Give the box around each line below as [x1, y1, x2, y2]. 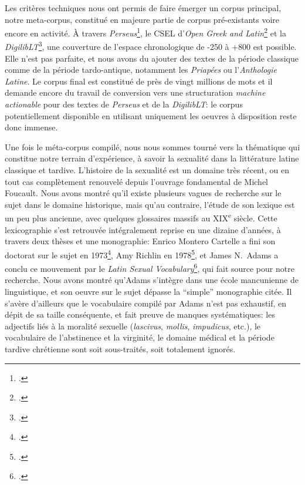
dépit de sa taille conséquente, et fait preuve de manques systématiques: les [5, 308, 275, 321]
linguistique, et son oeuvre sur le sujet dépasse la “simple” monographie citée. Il [5, 285, 292, 297]
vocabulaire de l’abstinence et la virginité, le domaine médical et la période [5, 331, 274, 343]
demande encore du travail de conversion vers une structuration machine [5, 86, 266, 99]
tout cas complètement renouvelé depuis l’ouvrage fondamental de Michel [5, 175, 268, 187]
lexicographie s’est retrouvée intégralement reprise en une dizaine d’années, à [5, 223, 281, 235]
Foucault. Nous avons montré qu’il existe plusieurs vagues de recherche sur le [5, 187, 282, 199]
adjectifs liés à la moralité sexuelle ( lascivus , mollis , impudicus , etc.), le [5, 319, 261, 332]
